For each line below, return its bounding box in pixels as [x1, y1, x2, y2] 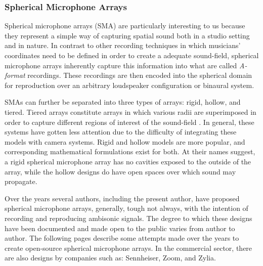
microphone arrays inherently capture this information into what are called [5, 60, 237, 70]
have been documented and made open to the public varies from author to [5, 223, 235, 233]
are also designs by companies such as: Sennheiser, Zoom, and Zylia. [5, 252, 216, 263]
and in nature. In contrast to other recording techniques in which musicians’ [5, 40, 241, 51]
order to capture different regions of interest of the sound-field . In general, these [5, 116, 254, 127]
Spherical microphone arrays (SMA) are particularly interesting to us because [5, 20, 245, 31]
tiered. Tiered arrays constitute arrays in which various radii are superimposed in [5, 106, 256, 117]
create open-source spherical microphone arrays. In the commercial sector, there [5, 242, 252, 253]
